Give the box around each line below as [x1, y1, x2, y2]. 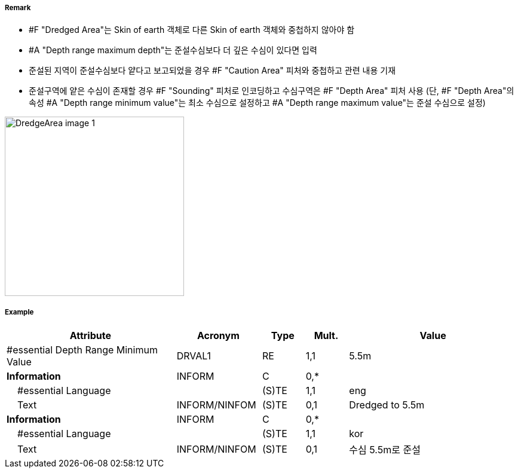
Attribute [69, 329, 111, 342]
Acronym [197, 329, 240, 342]
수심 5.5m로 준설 [349, 444, 421, 456]
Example [5, 307, 34, 316]
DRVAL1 [176, 350, 212, 362]
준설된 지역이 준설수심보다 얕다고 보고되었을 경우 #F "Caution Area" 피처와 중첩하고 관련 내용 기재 [29, 65, 396, 76]
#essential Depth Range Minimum [7, 344, 158, 356]
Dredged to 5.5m [349, 399, 425, 411]
